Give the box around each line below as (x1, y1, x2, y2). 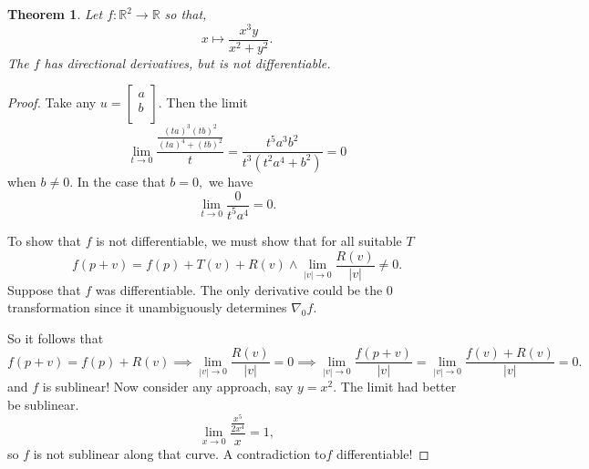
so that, (164, 5, 207, 23)
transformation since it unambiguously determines (7, 298, 287, 317)
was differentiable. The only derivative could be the (95, 280, 383, 299)
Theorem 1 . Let (7, 5, 103, 23)
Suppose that (7, 280, 81, 299)
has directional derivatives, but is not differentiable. (44, 53, 331, 72)
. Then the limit (158, 93, 248, 112)
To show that (7, 230, 81, 250)
